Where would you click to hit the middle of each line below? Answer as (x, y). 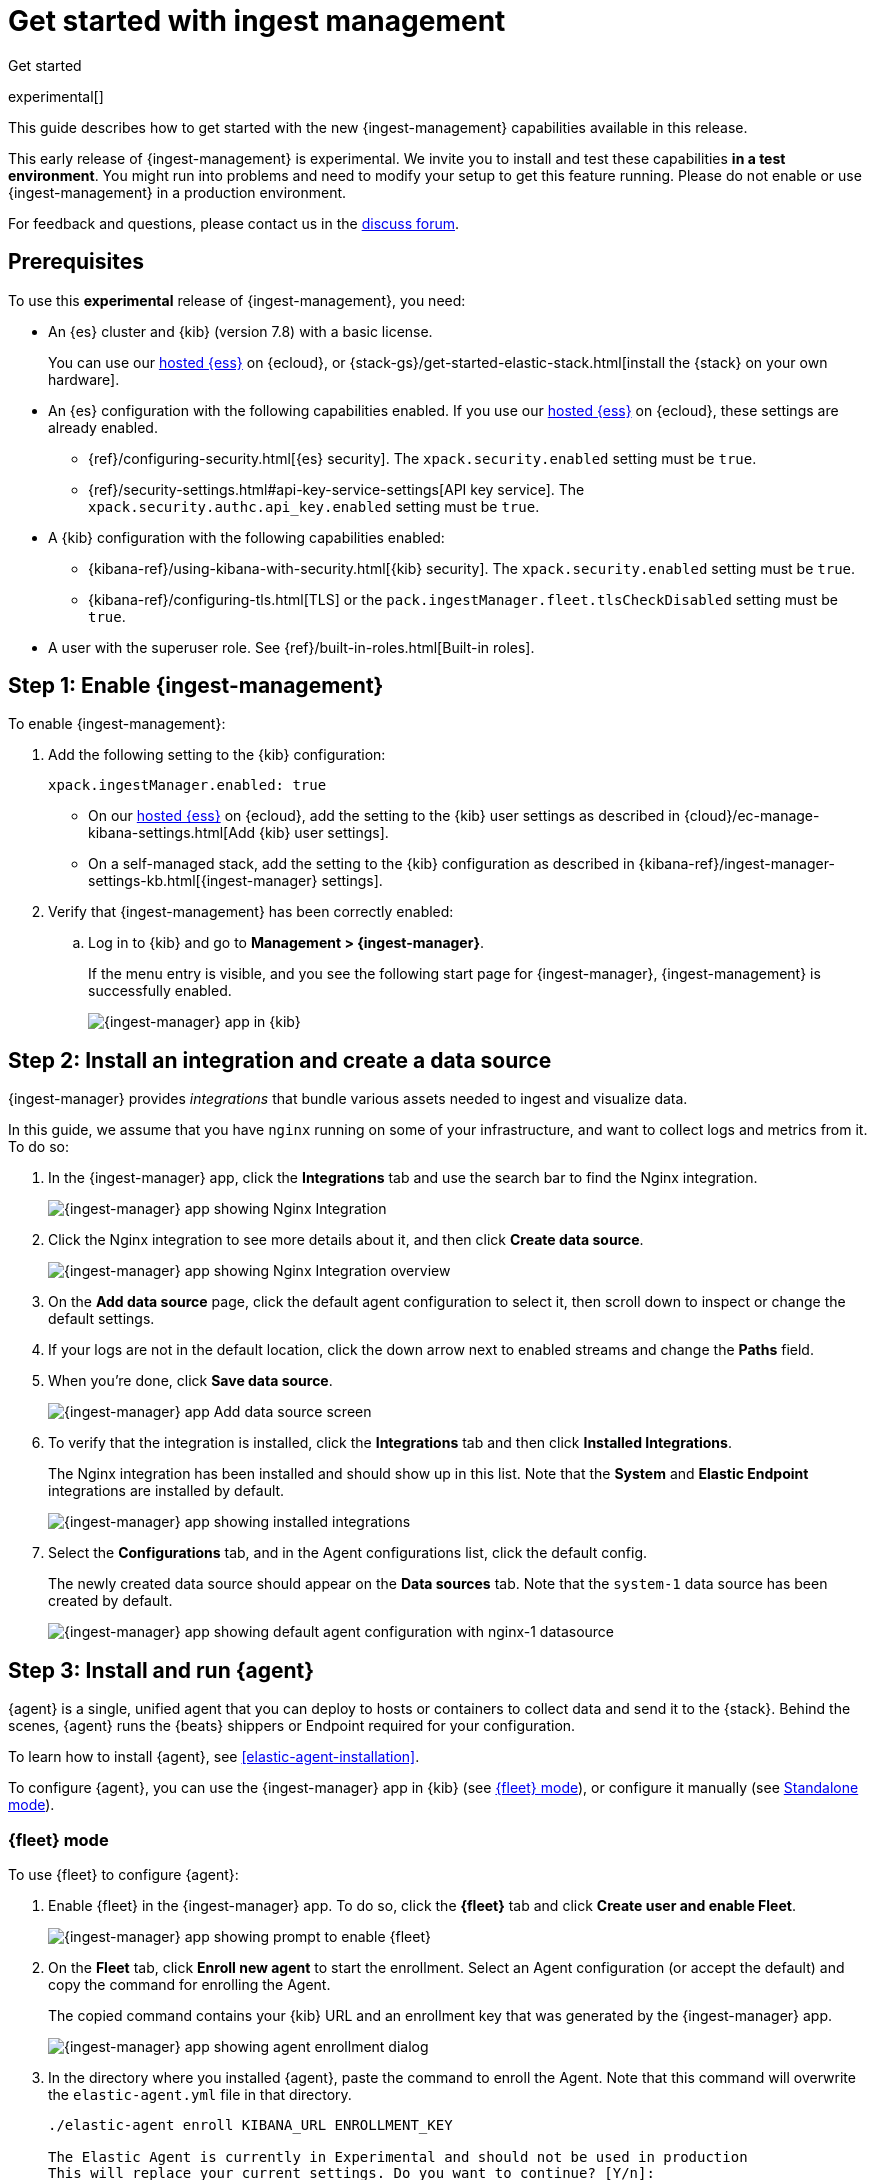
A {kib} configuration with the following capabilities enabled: (246, 537)
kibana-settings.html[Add (172, 833)
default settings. (101, 1319)
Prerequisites (76, 262)
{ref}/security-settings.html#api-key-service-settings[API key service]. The (336, 489)
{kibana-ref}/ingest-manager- (736, 864)
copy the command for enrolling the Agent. (189, 1984)
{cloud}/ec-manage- (751, 816)
